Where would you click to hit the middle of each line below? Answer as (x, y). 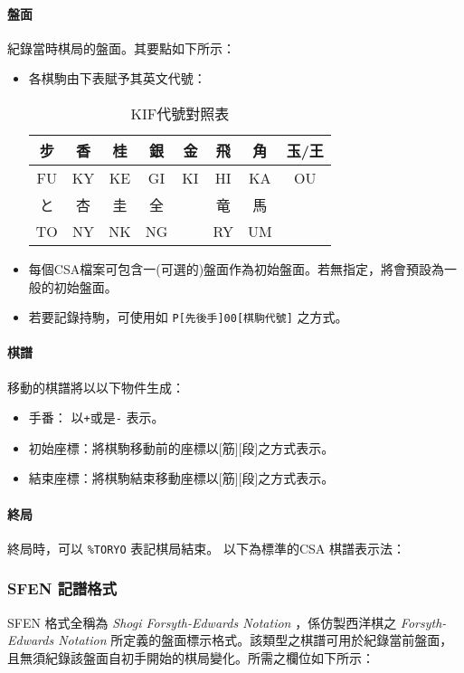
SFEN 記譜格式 (62, 588)
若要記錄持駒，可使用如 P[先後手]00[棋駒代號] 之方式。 (188, 317)
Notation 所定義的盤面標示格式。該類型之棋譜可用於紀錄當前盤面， (256, 640)
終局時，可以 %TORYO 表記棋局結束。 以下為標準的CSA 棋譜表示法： (207, 548)
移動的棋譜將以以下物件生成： (96, 387)
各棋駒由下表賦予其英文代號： (117, 78)
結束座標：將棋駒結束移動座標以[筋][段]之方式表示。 (181, 478)
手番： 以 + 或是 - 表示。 (96, 417)
